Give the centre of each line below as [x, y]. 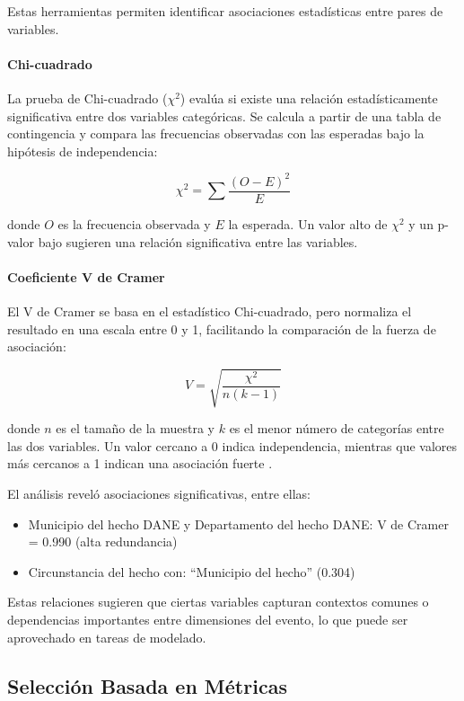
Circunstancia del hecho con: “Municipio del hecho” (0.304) [192, 571]
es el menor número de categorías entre [337, 428]
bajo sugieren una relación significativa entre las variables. [198, 241]
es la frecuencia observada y [134, 223]
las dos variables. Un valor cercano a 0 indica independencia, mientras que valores [232, 445]
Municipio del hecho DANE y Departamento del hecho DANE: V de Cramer [238, 524]
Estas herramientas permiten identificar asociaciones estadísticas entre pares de [225, 11]
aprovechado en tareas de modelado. [107, 637]
